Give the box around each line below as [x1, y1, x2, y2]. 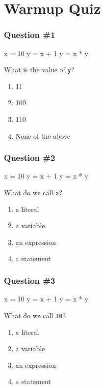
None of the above [15, 130, 71, 141]
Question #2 [4, 151, 55, 164]
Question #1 [4, 29, 55, 41]
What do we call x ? [4, 187, 62, 198]
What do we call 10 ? [4, 310, 66, 320]
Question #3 [4, 274, 55, 286]
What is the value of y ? [4, 64, 75, 75]
